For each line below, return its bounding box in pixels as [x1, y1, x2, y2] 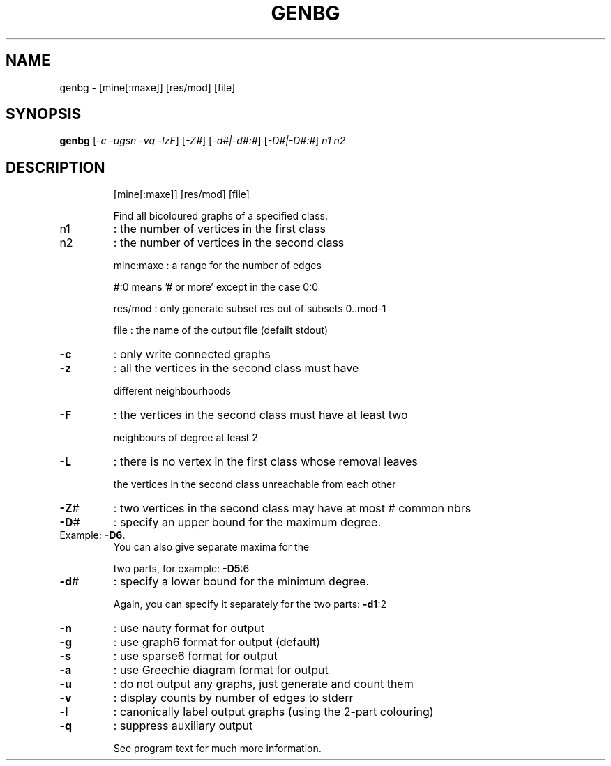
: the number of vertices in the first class [113, 222, 326, 236]
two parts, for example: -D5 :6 [113, 562, 250, 575]
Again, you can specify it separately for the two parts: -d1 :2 [113, 598, 386, 611]
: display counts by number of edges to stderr [113, 691, 354, 705]
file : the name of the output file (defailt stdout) [113, 324, 329, 337]
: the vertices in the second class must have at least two [113, 408, 408, 422]
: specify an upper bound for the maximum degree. [113, 515, 381, 530]
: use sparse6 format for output [113, 649, 278, 664]
